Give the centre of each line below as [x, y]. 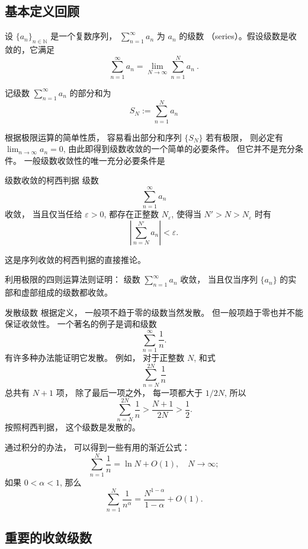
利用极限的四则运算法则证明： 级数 [73, 279]
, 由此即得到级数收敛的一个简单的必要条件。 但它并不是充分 [179, 149]
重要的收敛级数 [48, 537]
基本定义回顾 [42, 11]
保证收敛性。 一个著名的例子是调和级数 [81, 324]
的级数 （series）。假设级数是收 [238, 36]
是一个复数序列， [84, 36]
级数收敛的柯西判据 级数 [52, 180]
